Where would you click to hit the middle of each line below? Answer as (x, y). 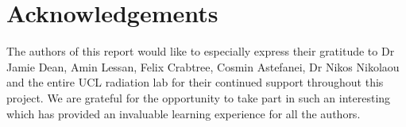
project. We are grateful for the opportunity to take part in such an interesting (199, 97)
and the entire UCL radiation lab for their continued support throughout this (195, 82)
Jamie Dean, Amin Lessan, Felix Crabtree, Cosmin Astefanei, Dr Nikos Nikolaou (203, 66)
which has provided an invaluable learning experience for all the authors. (184, 113)
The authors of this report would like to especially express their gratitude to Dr (201, 51)
